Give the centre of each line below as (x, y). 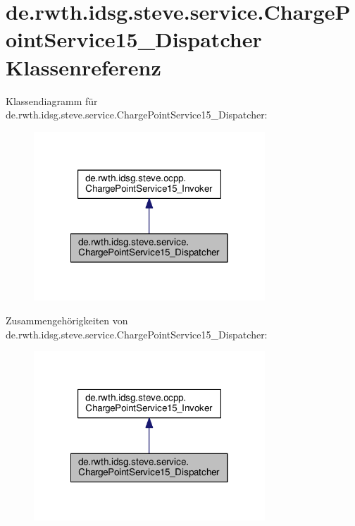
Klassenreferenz (83, 67)
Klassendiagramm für (52, 100)
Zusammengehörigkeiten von (67, 320)
